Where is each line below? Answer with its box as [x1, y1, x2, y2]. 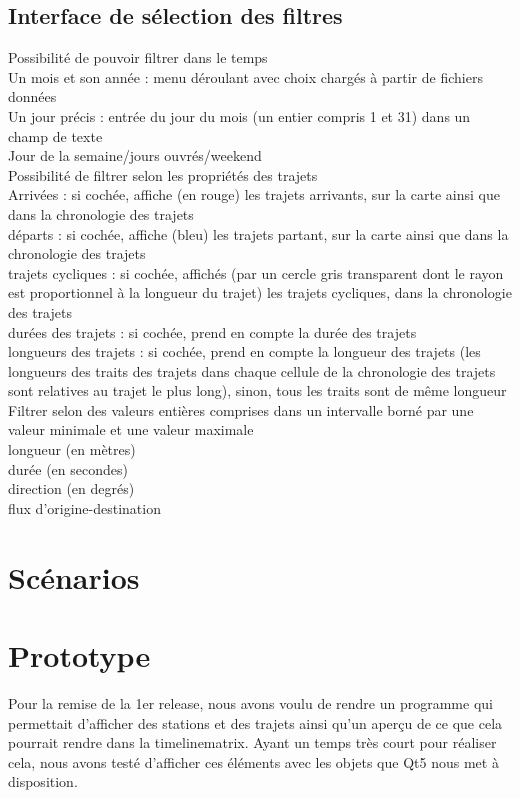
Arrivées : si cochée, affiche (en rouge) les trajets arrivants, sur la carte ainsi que [8, 184, 500, 205]
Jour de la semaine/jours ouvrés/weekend [8, 145, 262, 166]
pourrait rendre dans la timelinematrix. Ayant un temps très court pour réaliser [8, 732, 497, 753]
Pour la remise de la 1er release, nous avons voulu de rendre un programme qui [8, 692, 493, 713]
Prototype [8, 635, 151, 676]
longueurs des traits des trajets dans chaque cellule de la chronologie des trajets [8, 360, 496, 381]
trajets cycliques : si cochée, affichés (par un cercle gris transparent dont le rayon [8, 262, 504, 283]
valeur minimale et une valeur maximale [8, 419, 254, 440]
